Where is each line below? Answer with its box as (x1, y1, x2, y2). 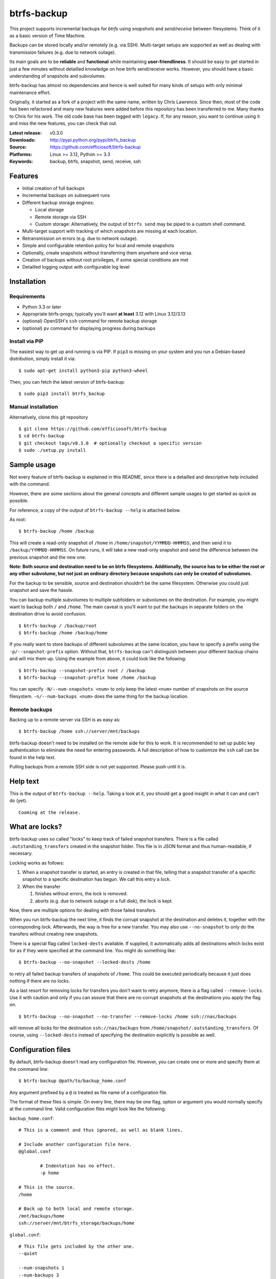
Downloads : (9, 137, 36, 143)
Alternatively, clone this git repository (9, 414, 88, 420)
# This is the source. (18, 1184, 76, 1190)
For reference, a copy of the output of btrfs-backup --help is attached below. (9, 507, 181, 513)
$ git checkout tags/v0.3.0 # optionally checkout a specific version (18, 440, 202, 446)
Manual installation (9, 403, 58, 410)
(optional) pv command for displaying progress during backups (22, 325, 156, 331)
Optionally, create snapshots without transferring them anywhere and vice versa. (22, 250, 193, 256)
